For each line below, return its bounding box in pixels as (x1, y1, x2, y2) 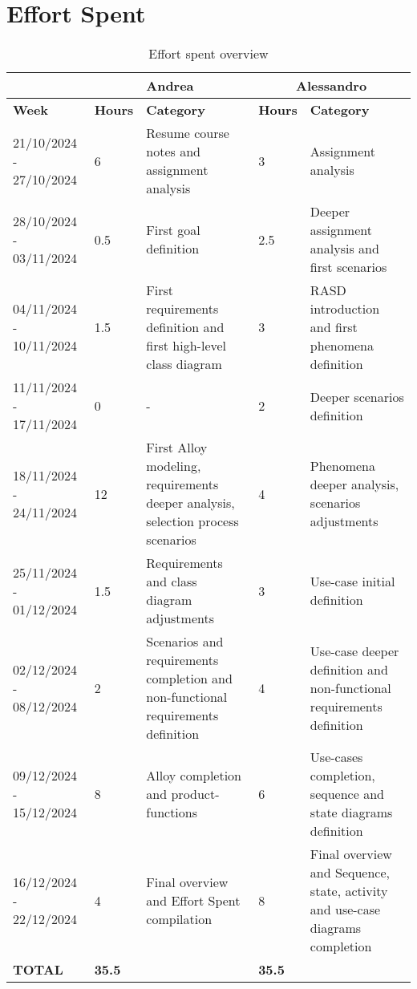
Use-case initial (310, 572, 395, 591)
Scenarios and (146, 632, 224, 651)
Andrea (146, 76, 194, 95)
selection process (146, 512, 239, 531)
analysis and (310, 239, 379, 258)
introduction (310, 299, 380, 318)
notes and (146, 142, 200, 161)
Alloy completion (146, 766, 242, 785)
